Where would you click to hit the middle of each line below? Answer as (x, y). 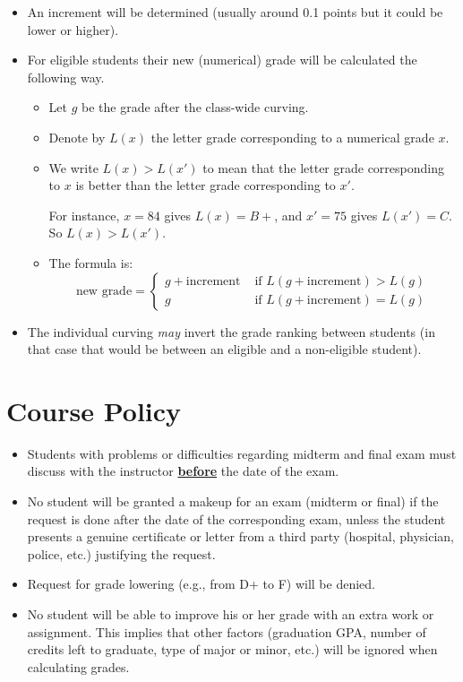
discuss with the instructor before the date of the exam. (183, 471)
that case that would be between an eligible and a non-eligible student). (224, 349)
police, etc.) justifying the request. (121, 553)
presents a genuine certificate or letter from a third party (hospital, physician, (241, 536)
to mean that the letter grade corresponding (323, 167)
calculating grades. (78, 666)
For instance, (84, 215)
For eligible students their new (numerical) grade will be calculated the (222, 60)
